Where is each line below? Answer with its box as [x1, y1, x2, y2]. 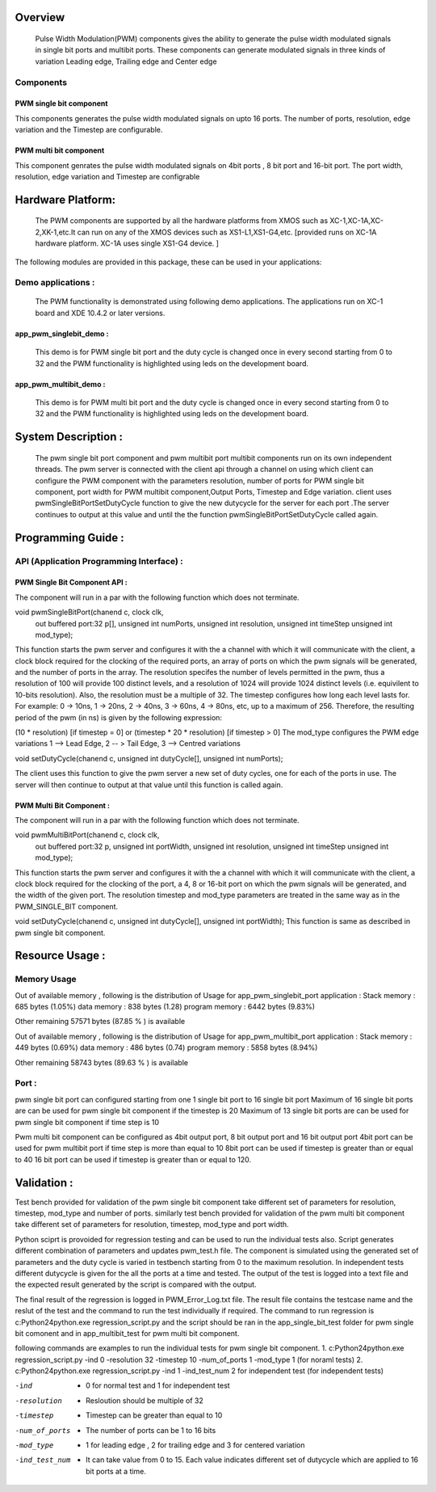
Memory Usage [15, 974, 77, 985]
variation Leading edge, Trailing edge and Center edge [35, 57, 217, 66]
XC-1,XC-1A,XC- [329, 216, 384, 225]
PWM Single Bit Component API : [15, 578, 128, 588]
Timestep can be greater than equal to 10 [86, 1410, 223, 1420]
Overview [15, 11, 65, 24]
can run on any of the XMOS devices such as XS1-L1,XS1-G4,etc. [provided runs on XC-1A [77, 227, 377, 237]
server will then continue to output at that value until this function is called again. [15, 780, 283, 790]
